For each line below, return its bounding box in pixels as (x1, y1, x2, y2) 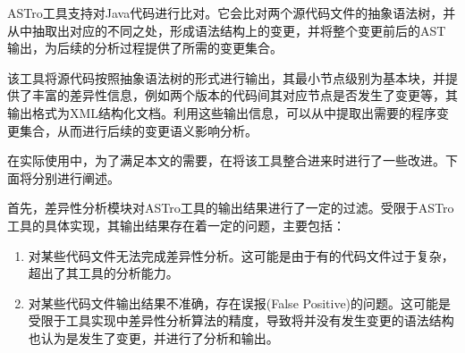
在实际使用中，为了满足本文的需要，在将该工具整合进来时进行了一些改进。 (7, 151, 445, 170)
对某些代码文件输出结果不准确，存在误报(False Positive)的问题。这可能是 (28, 293, 452, 312)
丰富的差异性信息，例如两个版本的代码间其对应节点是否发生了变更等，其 (31, 86, 458, 105)
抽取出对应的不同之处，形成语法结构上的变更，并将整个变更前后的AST (31, 21, 446, 39)
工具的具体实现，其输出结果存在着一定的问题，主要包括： (7, 215, 345, 234)
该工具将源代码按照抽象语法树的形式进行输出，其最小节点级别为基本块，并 (7, 68, 445, 87)
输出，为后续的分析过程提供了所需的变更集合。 (7, 38, 283, 57)
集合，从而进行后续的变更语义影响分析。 (19, 121, 258, 139)
